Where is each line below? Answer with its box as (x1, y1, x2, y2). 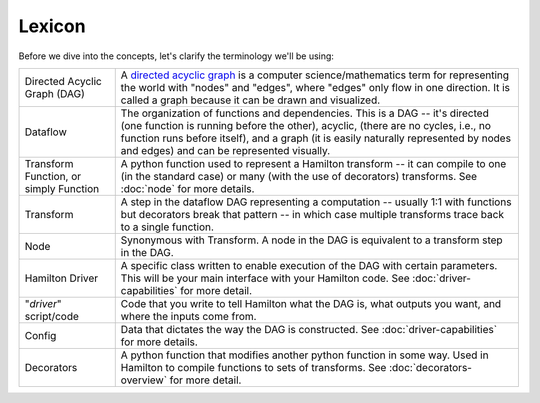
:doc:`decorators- (388, 360, 472, 374)
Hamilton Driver (24, 271, 99, 285)
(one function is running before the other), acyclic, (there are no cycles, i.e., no (120, 118, 492, 132)
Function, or (24, 169, 82, 183)
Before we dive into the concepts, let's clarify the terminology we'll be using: (18, 50, 335, 62)
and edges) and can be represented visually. (120, 143, 331, 157)
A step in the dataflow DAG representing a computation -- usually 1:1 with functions (120, 195, 512, 209)
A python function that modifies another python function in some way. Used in (120, 348, 489, 362)
